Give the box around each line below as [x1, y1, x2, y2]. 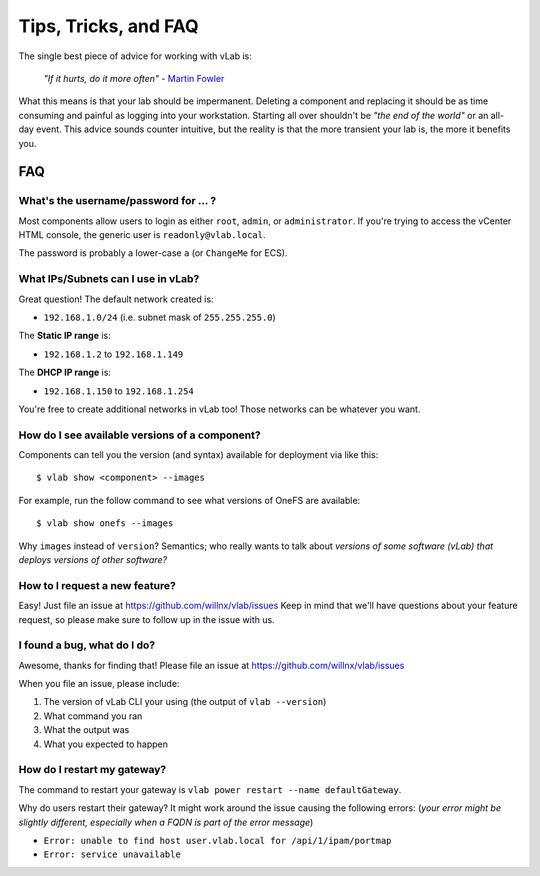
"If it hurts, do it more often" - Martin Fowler [43, 72, 225, 84]
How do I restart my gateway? [18, 763, 167, 777]
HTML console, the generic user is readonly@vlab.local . [18, 229, 266, 241]
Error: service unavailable [43, 849, 182, 860]
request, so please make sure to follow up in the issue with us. [18, 613, 275, 625]
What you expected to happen [43, 738, 169, 750]
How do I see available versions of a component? [18, 428, 261, 442]
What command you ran [43, 710, 143, 722]
